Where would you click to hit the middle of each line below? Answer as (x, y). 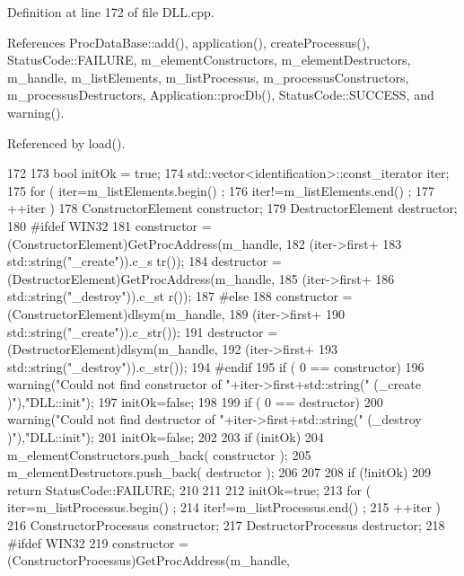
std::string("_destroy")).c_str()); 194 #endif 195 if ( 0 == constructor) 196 (216, 366)
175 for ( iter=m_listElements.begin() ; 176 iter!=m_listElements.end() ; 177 (221, 190)
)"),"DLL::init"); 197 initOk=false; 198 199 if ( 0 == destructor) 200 (195, 401)
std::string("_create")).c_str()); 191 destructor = (143, 331)
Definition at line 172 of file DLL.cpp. (111, 12)
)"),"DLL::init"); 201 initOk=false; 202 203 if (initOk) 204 (166, 437)
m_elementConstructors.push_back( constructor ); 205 (159, 454)
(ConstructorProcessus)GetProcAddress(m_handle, (149, 560)
